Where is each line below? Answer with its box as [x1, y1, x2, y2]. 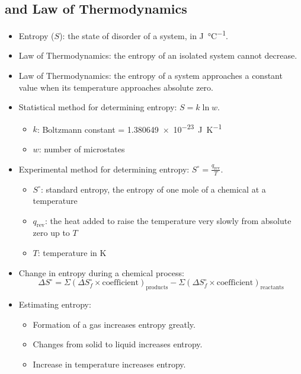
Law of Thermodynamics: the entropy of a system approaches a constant [18, 69, 283, 82]
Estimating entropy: [18, 298, 91, 311]
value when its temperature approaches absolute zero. [18, 81, 213, 93]
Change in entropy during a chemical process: [18, 266, 184, 279]
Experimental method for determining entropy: [18, 162, 190, 175]
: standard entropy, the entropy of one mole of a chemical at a [41, 183, 266, 195]
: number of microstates [39, 143, 125, 155]
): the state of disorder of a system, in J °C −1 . [59, 28, 228, 41]
